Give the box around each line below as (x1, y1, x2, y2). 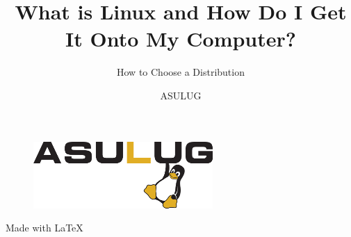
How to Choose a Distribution (117, 65, 245, 79)
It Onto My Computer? (65, 24, 296, 53)
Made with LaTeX (6, 220, 83, 235)
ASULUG (160, 88, 202, 102)
